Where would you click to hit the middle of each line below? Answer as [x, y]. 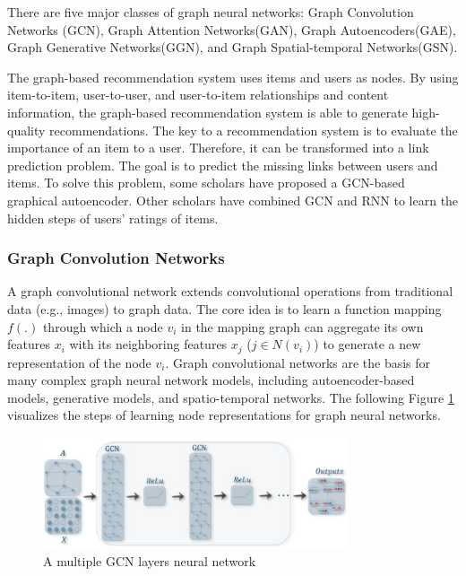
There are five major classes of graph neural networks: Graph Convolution [211, 12]
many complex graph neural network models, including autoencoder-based [211, 380]
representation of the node [79, 362]
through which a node [103, 326]
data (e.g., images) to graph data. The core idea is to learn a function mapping [224, 308]
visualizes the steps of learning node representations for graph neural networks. [224, 415]
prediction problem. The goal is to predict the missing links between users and [223, 165]
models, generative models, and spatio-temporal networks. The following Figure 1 [231, 397]
